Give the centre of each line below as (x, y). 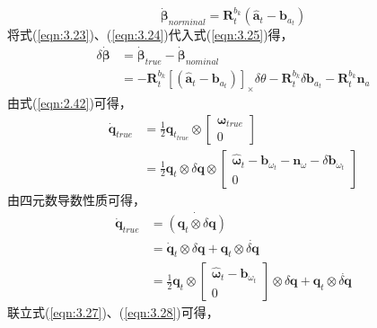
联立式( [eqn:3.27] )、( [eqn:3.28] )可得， (113, 312)
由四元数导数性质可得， (76, 199)
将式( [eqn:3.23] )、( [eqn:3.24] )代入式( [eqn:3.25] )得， (150, 35)
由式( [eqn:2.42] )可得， (70, 102)
